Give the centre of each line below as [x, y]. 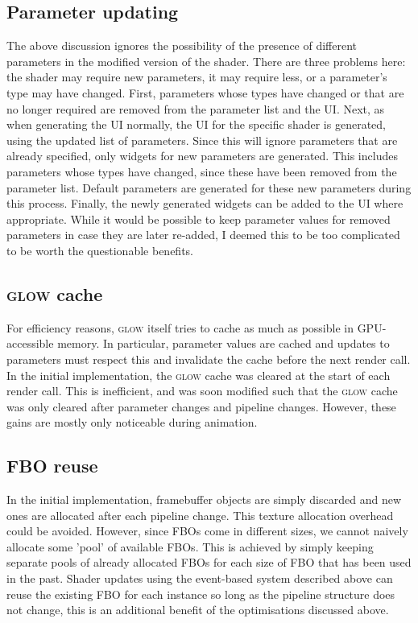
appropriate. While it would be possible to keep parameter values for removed [199, 219]
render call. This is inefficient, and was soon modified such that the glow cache [202, 391]
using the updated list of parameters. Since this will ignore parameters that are [202, 140]
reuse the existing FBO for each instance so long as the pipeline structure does [201, 594]
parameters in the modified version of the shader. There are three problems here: [206, 61]
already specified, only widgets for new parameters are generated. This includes [202, 156]
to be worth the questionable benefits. [100, 250]
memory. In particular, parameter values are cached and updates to [223, 343]
